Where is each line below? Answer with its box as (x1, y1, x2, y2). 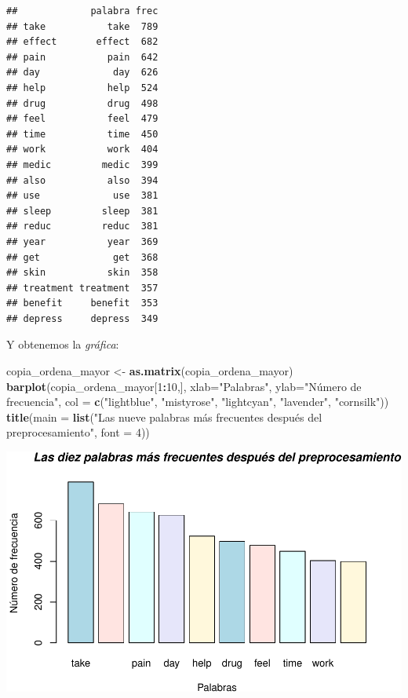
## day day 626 (6, 67, 158, 79)
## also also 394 (6, 174, 158, 186)
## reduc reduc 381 (6, 221, 158, 232)
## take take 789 (6, 20, 158, 32)
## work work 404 (6, 144, 158, 155)
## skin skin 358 (6, 267, 158, 279)
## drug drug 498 (6, 97, 158, 109)
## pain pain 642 (6, 51, 158, 63)
